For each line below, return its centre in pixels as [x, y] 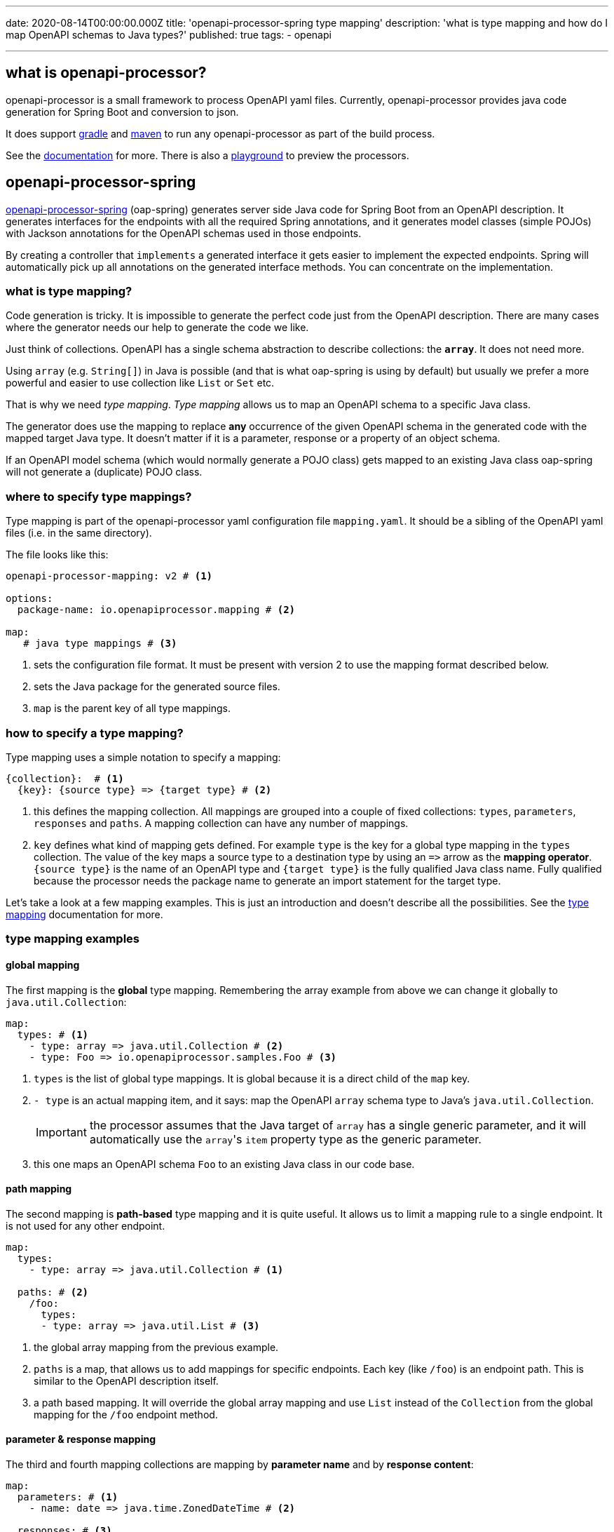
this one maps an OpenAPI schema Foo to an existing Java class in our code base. [224, 1164]
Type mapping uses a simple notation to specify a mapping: [143, 757]
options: [29, 599]
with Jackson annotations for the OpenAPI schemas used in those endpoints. [184, 233]
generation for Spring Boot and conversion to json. [122, 112]
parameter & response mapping [81, 1439]
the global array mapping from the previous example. [156, 1347]
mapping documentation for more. [84, 914]
